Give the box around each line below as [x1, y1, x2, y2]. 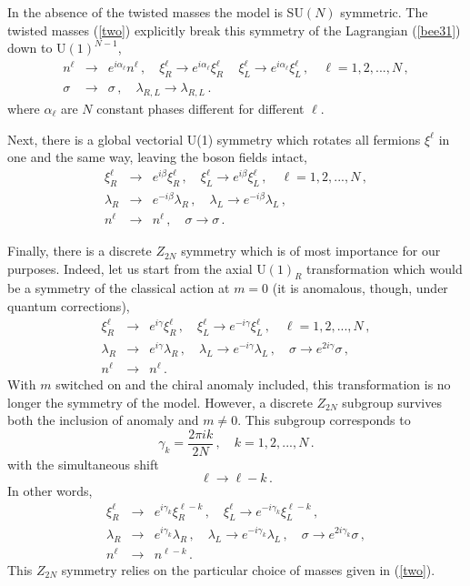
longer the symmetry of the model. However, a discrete [7, 392, 313, 411]
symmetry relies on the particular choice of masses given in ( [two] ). [61, 560, 435, 579]
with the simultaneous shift [7, 454, 159, 473]
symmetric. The [340, 3, 428, 21]
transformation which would [306, 258, 463, 278]
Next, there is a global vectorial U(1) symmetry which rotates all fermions [7, 129, 421, 148]
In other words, [7, 481, 93, 500]
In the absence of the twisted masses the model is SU [7, 3, 304, 21]
